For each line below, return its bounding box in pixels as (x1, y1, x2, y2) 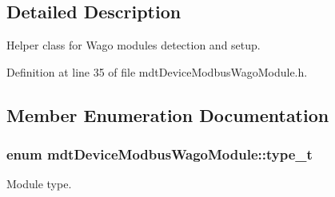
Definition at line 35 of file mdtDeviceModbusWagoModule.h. (6, 63, 308, 80)
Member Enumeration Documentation (6, 102, 329, 127)
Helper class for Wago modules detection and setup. (6, 37, 261, 53)
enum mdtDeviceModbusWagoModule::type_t (6, 144, 313, 164)
